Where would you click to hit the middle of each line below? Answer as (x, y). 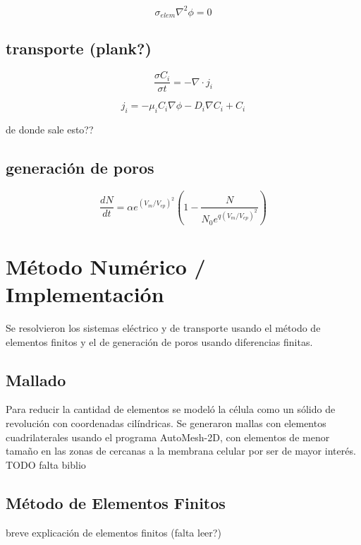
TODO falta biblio (46, 464)
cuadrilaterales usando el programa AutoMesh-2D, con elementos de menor (168, 437)
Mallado (36, 379)
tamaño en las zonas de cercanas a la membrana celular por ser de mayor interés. (181, 451)
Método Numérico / (106, 266)
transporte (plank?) (79, 48)
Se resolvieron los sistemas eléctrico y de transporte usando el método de (163, 328)
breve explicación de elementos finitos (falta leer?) (114, 532)
